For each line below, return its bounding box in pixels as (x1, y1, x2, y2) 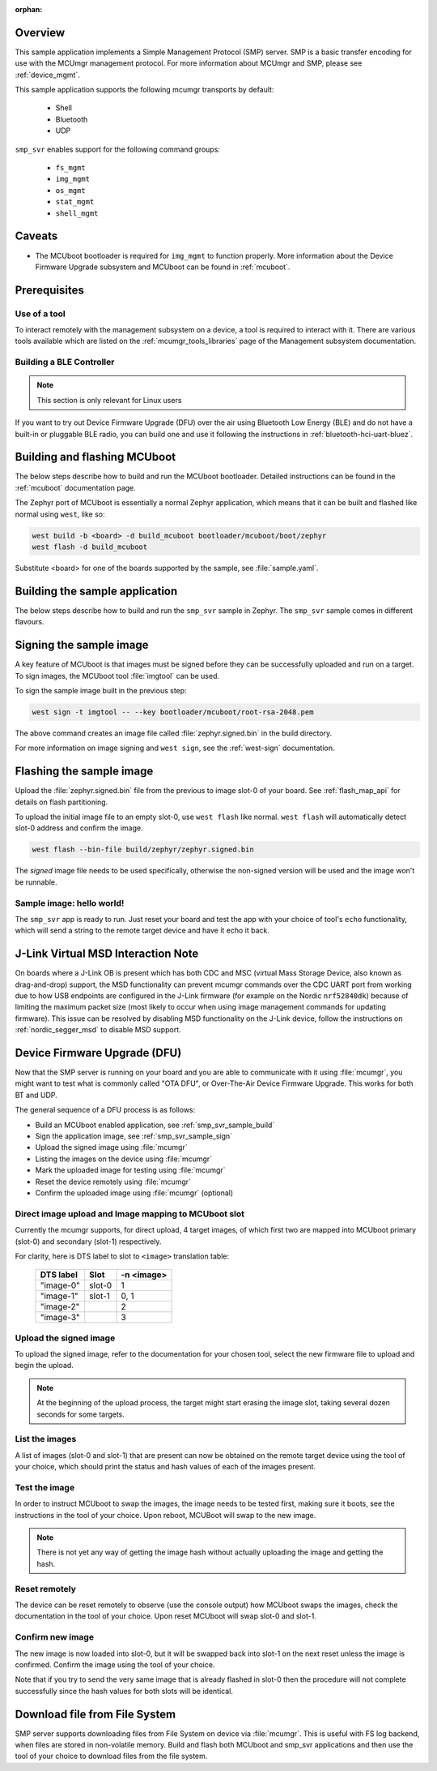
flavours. (15, 617, 45, 627)
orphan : (15, 5, 43, 14)
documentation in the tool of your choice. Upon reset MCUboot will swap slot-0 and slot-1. (15, 1611, 317, 1621)
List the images (15, 1434, 77, 1445)
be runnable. (15, 877, 57, 887)
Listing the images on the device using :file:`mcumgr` (35, 1154, 213, 1164)
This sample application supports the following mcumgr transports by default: (15, 85, 274, 95)
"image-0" (40, 1280, 81, 1291)
